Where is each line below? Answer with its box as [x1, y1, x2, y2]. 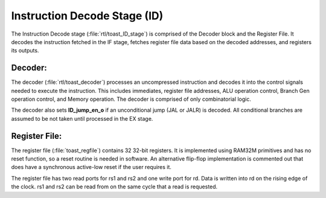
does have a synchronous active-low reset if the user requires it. [11, 164, 172, 171]
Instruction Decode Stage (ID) [11, 9, 164, 22]
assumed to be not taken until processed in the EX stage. [11, 115, 153, 122]
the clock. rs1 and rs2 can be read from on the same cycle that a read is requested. [11, 183, 218, 190]
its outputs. [11, 47, 39, 54]
